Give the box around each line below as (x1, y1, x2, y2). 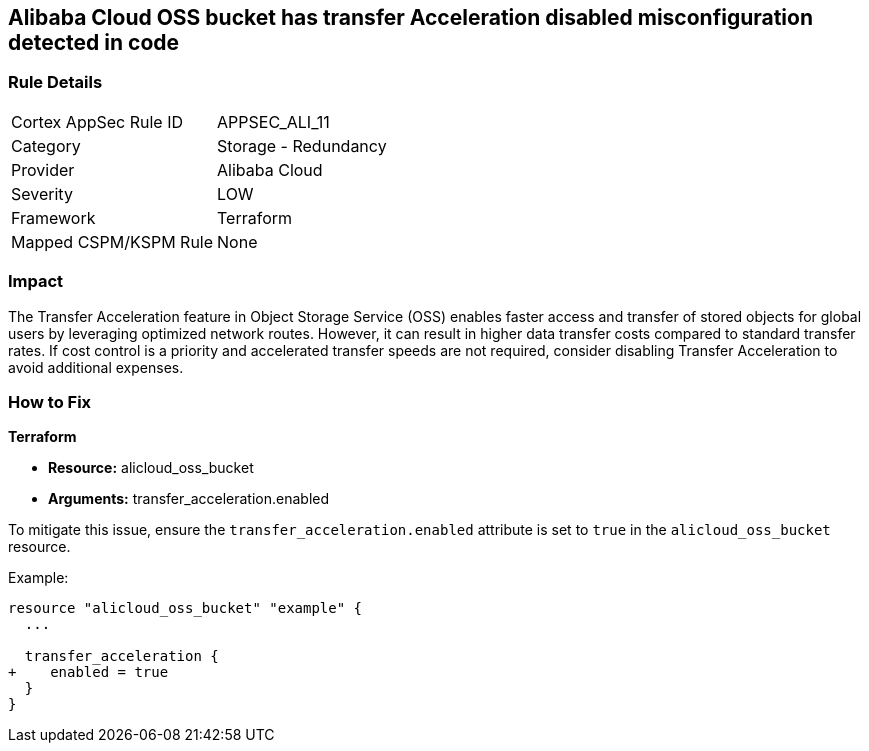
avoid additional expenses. (8, 358, 184, 376)
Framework (11, 207, 96, 228)
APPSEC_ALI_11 (217, 111, 330, 132)
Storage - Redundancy (217, 135, 387, 156)
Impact (8, 271, 64, 292)
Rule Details (8, 72, 103, 93)
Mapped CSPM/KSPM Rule (11, 231, 214, 252)
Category (11, 135, 81, 156)
